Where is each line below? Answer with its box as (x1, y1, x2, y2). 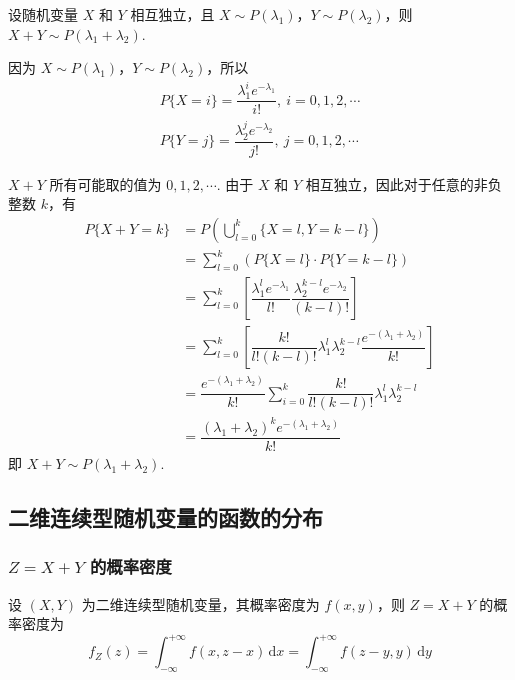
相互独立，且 (130, 4, 215, 24)
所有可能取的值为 (49, 173, 162, 194)
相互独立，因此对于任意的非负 (305, 173, 502, 194)
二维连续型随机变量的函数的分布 (8, 501, 323, 532)
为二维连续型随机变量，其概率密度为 (81, 593, 320, 614)
